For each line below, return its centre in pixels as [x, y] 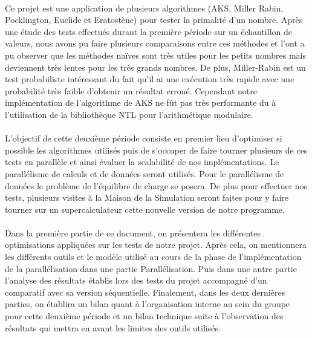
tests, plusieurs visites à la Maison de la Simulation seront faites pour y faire [147, 197]
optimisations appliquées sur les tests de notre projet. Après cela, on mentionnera [156, 245]
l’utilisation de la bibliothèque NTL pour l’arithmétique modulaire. [129, 114]
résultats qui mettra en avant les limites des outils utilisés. [113, 327]
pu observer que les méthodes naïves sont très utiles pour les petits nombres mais [155, 55]
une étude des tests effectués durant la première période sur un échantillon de [148, 31]
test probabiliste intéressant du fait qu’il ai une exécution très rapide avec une [150, 79]
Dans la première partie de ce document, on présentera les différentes [133, 232]
